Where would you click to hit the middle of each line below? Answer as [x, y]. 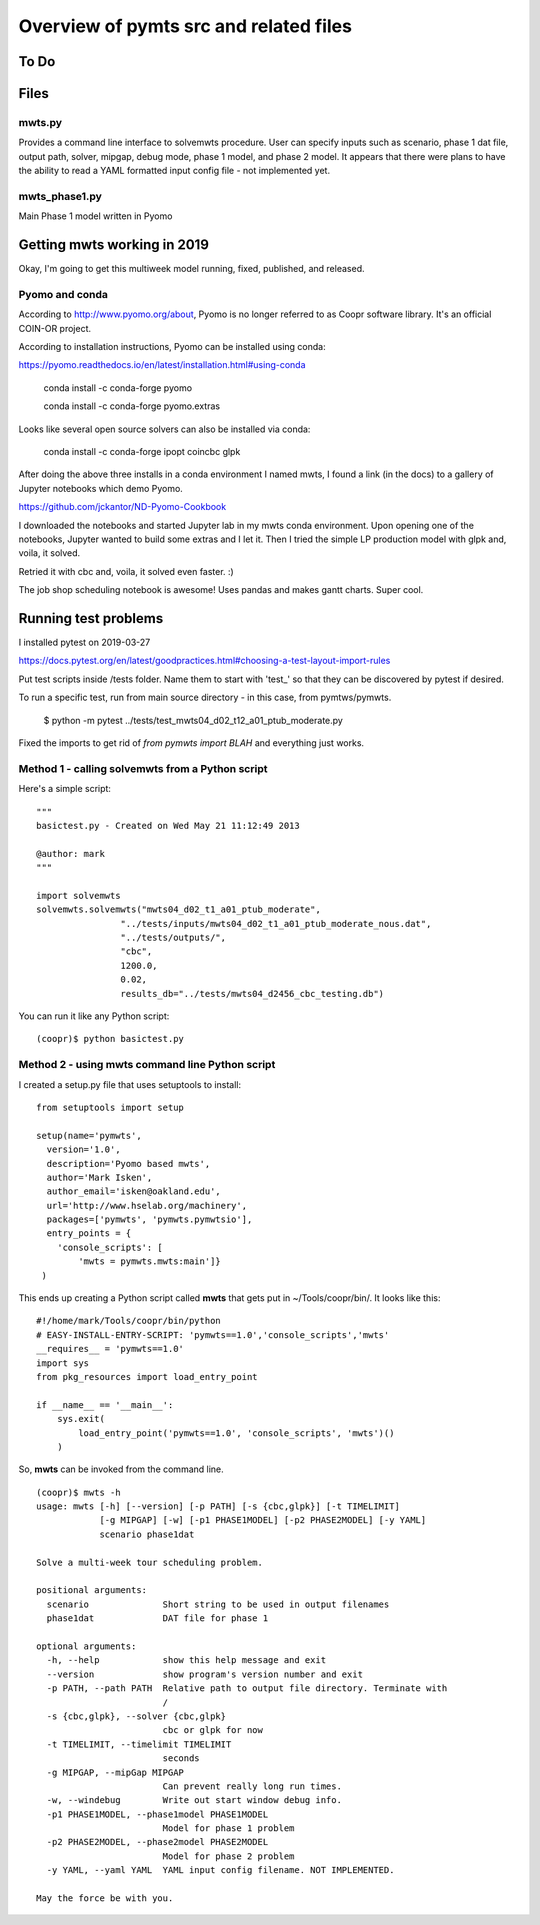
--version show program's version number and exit [205, 1674]
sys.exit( [80, 1419]
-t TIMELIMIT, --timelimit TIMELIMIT [139, 1744]
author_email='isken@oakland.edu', [134, 1191]
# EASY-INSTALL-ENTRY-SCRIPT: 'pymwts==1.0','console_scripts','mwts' [213, 1334]
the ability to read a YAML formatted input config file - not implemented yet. [174, 171]
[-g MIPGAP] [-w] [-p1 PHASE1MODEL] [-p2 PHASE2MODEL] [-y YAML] [263, 1520]
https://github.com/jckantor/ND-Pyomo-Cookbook [122, 507]
